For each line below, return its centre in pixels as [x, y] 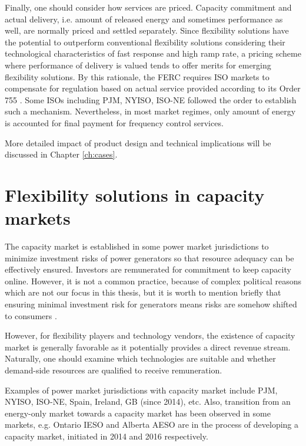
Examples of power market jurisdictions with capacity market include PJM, [141, 390]
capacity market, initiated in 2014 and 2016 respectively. [107, 436]
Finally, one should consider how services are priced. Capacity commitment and [148, 7]
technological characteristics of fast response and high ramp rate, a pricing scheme [153, 53]
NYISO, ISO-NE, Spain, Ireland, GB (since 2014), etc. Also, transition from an [148, 401]
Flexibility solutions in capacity [135, 194]
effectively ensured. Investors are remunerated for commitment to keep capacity [148, 269]
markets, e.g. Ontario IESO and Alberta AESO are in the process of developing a [152, 424]
